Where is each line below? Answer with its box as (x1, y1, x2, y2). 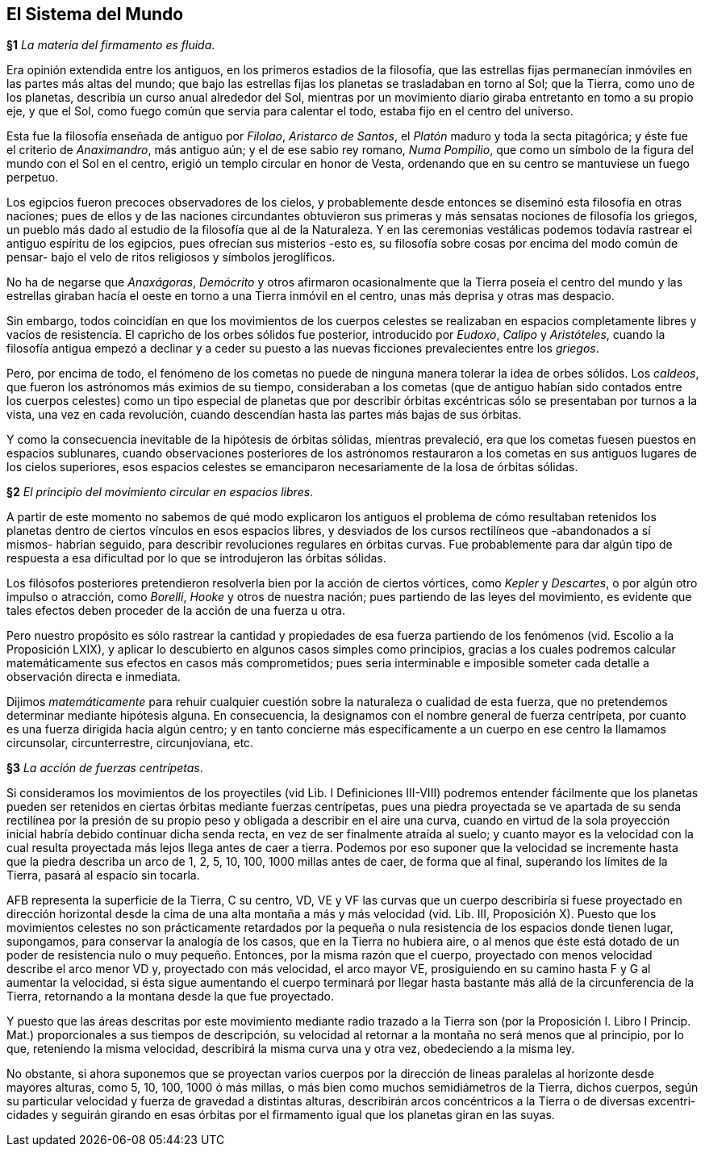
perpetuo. (6, 170, 59, 185)
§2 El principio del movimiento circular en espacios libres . (6, 485, 314, 499)
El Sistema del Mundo (6, 4, 184, 24)
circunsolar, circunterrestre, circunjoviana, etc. (6, 736, 254, 750)
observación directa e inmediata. (6, 670, 181, 684)
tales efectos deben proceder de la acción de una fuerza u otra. (6, 604, 345, 618)
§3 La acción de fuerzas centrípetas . (6, 761, 203, 775)
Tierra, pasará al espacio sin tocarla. (6, 868, 200, 883)
